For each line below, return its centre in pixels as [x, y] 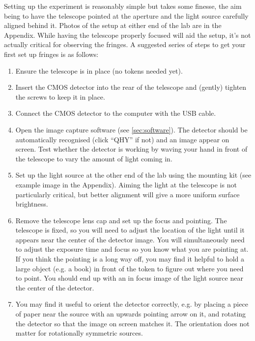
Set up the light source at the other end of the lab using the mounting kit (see [133, 175]
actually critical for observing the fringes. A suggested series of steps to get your [125, 44]
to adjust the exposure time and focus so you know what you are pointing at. [132, 249]
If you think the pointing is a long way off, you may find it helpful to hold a [130, 259]
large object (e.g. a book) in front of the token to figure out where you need [129, 268]
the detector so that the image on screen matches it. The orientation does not [132, 323]
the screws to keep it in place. [60, 96]
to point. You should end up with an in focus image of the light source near [129, 278]
